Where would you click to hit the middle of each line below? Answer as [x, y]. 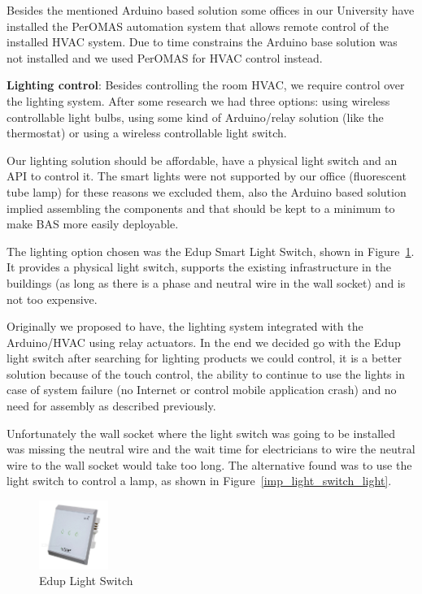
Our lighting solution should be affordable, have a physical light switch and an [202, 160]
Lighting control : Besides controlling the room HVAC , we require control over [206, 85]
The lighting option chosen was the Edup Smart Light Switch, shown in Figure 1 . [211, 251]
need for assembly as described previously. [111, 406]
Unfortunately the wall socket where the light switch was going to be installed [201, 433]
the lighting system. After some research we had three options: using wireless [198, 100]
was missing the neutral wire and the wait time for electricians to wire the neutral [211, 449]
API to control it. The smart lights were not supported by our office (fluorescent [207, 176]
